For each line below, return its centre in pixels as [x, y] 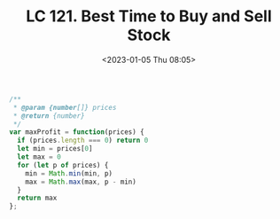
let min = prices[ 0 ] [55, 149]
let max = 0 [39, 157]
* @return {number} [49, 116]
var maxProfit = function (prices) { [77, 132]
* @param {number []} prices [65, 107]
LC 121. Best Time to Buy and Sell [149, 16]
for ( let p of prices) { [63, 165]
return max [37, 198]
